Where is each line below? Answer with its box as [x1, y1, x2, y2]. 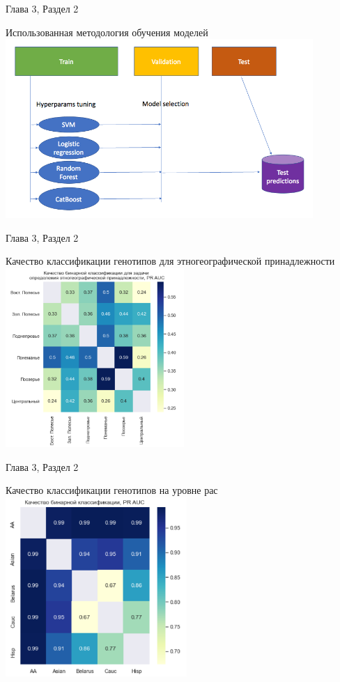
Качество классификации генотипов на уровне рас [6, 483, 218, 497]
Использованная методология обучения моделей [6, 24, 208, 39]
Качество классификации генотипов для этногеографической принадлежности [6, 254, 335, 268]
